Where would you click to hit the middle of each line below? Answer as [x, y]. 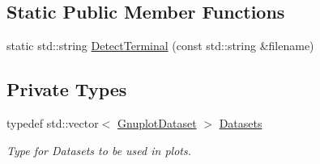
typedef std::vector [53, 123]
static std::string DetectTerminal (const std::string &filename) [160, 46]
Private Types [67, 89]
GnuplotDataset [157, 123]
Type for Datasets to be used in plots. [99, 150]
